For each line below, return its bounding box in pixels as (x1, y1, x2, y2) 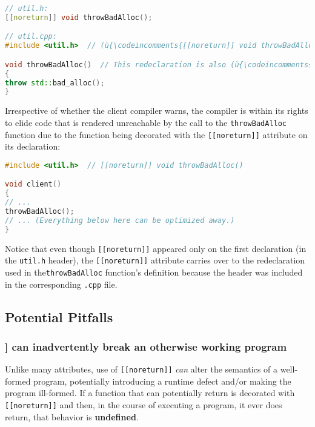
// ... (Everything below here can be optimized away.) (5, 216, 235, 225)
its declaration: (5, 140, 61, 153)
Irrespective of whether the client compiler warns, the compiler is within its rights (5, 104, 308, 117)
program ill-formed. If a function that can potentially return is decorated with (5, 386, 295, 399)
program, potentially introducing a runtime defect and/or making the (33, 374, 291, 387)
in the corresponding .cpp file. (5, 277, 118, 290)
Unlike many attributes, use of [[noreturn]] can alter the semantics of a (5, 363, 278, 376)
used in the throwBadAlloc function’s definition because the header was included (5, 265, 303, 278)
